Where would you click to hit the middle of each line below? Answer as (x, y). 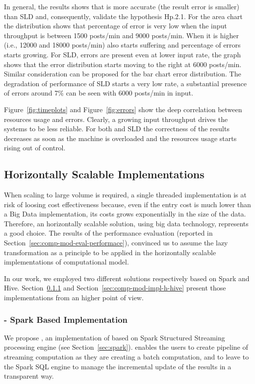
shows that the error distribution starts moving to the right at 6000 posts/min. (123, 64)
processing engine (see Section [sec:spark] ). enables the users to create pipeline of (126, 347)
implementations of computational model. (66, 262)
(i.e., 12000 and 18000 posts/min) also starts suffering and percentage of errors (122, 45)
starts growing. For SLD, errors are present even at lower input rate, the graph (123, 54)
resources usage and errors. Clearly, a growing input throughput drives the (116, 119)
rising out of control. (35, 148)
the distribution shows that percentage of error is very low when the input (115, 26)
